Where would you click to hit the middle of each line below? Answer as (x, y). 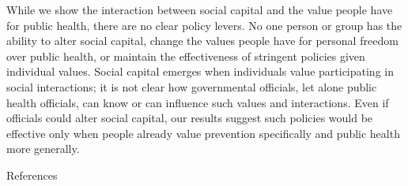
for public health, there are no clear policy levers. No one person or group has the (204, 25)
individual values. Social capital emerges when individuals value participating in (200, 71)
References (32, 175)
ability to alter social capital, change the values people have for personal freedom (202, 41)
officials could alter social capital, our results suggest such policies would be (190, 118)
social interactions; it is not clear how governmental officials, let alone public (192, 86)
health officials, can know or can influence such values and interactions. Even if (198, 102)
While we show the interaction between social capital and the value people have (200, 9)
